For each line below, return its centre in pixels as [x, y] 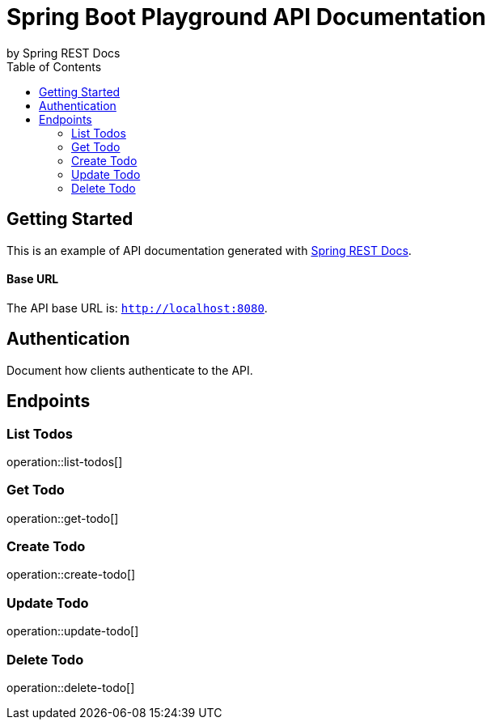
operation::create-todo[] [71, 575]
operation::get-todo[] [63, 518]
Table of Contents [54, 66]
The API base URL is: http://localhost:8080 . [137, 308]
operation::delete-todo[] [71, 687]
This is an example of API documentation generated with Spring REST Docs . [209, 250]
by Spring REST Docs [63, 53]
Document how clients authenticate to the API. [130, 370]
